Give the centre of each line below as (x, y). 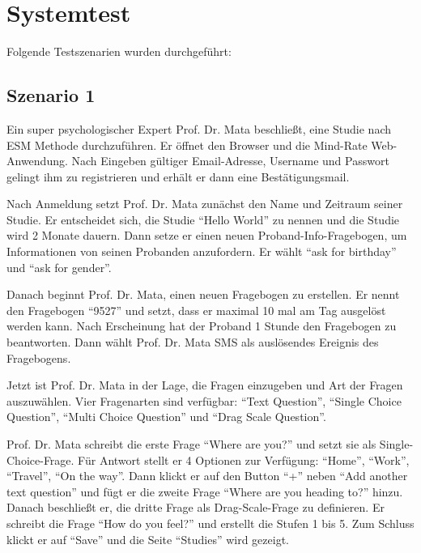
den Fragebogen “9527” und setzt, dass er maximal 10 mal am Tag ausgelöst (196, 310)
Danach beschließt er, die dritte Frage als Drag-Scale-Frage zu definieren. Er (196, 507)
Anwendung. (37, 161)
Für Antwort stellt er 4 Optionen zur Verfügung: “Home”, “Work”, (244, 459)
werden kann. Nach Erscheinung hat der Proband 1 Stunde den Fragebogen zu (202, 326)
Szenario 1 (51, 95)
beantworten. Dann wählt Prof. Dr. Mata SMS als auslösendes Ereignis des (193, 342)
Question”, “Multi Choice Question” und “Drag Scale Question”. (166, 417)
